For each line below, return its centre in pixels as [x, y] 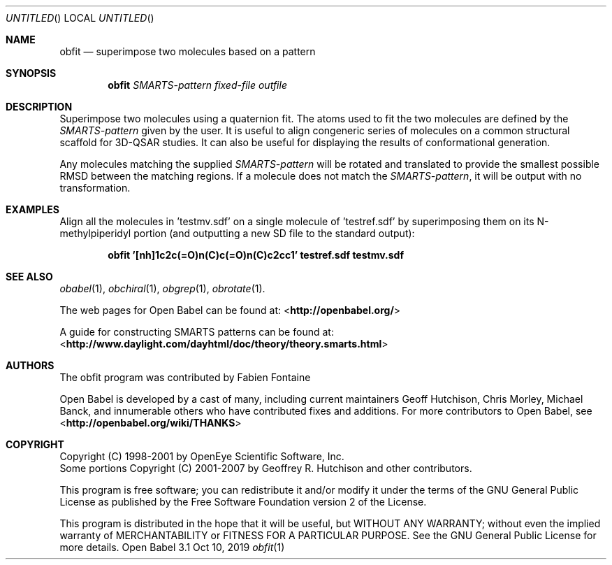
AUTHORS [30, 365]
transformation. [95, 188]
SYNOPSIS [31, 73]
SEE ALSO [29, 277]
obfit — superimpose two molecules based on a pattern [188, 51]
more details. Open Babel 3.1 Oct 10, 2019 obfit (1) [172, 547]
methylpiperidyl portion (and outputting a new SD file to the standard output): [237, 233]
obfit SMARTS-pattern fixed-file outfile [197, 85]
